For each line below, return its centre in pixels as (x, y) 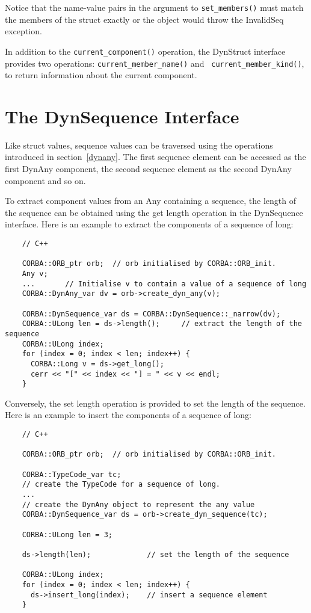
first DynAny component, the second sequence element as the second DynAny (148, 169)
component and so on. (45, 180)
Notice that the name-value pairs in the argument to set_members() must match (154, 7)
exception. (23, 31)
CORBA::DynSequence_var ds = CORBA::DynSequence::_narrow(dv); (151, 314)
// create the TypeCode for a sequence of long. (121, 485)
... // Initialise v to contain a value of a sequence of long (164, 284)
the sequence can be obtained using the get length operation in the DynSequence (154, 212)
